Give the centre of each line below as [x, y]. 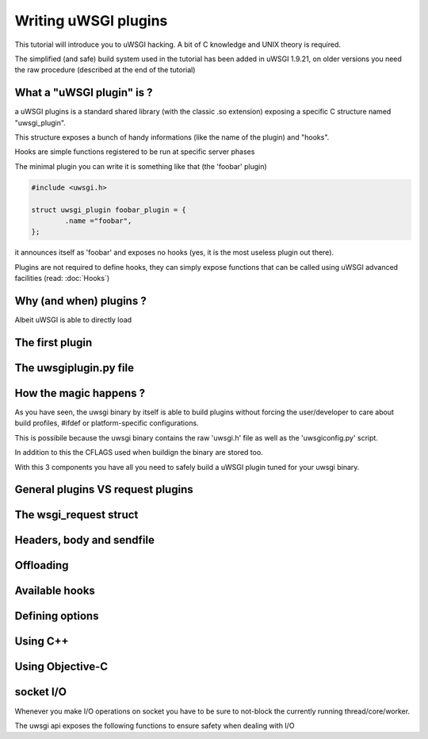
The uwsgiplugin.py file [75, 368]
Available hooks [55, 591]
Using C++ [42, 642]
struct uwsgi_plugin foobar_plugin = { [109, 210]
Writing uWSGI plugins [91, 21]
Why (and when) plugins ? [80, 300]
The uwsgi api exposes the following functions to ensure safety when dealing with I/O [155, 726]
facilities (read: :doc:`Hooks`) [62, 279]
